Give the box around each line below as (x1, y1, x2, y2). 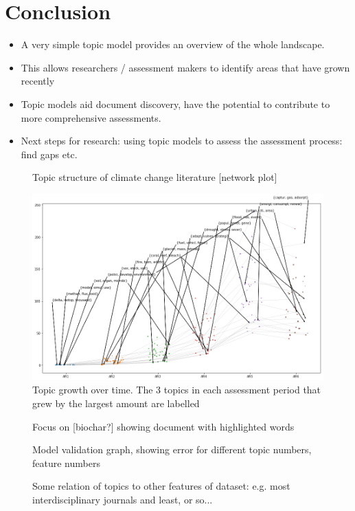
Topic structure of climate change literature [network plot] (32, 170, 277, 184)
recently (21, 74, 55, 88)
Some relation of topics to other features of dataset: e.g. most (32, 479, 290, 493)
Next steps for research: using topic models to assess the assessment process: (21, 133, 343, 148)
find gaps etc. (21, 146, 78, 161)
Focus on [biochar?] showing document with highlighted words (32, 419, 295, 433)
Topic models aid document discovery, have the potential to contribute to (21, 96, 330, 111)
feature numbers (32, 455, 100, 470)
